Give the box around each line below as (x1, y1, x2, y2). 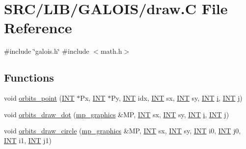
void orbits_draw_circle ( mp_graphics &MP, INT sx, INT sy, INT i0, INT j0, (4, 126, 241, 136)
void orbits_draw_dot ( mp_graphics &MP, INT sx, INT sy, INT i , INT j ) (4, 109, 229, 119)
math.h (100, 46, 122, 56)
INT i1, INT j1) (4, 135, 52, 145)
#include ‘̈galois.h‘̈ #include (4, 46, 89, 56)
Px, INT (80, 93, 106, 103)
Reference (4, 18, 72, 38)
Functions (4, 70, 54, 85)
